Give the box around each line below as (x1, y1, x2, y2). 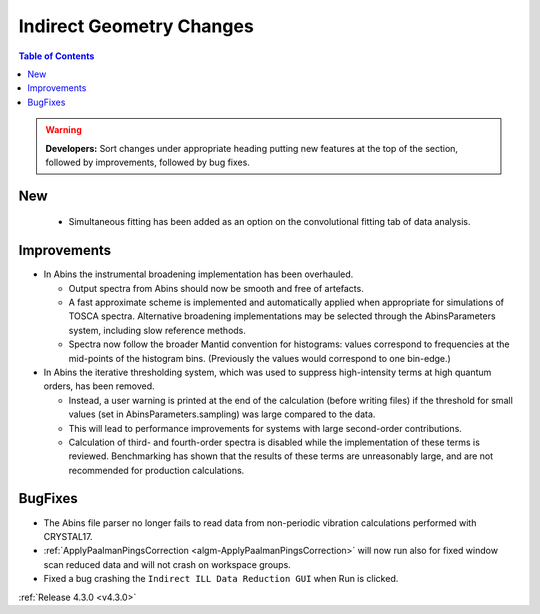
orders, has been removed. (43, 380, 155, 392)
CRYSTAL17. (43, 530, 94, 542)
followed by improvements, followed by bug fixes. (45, 156, 250, 168)
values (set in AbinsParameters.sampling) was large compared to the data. (68, 408, 376, 420)
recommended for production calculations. (68, 464, 245, 476)
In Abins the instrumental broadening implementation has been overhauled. (43, 268, 354, 280)
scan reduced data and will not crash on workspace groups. (43, 558, 292, 570)
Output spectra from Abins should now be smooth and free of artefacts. (68, 282, 364, 294)
